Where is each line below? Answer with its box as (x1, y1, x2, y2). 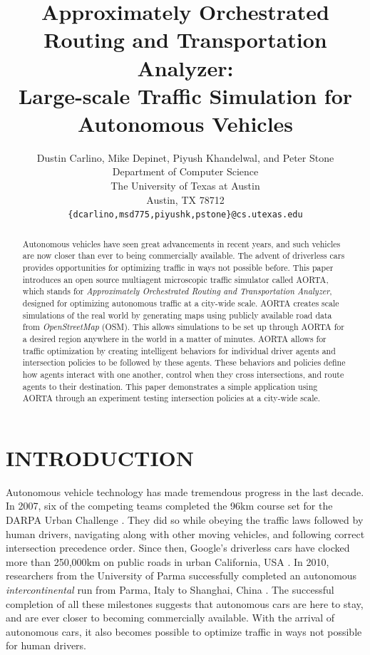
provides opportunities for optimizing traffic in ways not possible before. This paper (22, 262, 334, 274)
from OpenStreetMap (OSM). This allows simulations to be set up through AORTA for (22, 321, 344, 333)
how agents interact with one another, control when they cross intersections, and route (22, 368, 344, 380)
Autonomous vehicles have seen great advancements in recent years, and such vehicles (22, 237, 341, 249)
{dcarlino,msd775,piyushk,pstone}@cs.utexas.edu (68, 210, 303, 220)
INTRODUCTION (6, 443, 195, 472)
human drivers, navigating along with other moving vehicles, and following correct (6, 526, 365, 541)
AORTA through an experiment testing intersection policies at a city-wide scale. (22, 392, 321, 404)
